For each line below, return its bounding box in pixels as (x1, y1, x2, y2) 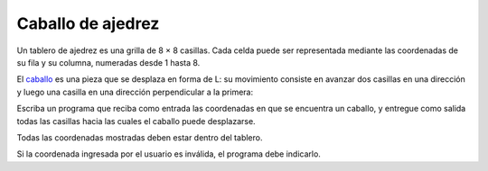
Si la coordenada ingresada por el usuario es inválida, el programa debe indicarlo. (16, 148, 321, 159)
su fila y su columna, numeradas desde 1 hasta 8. (16, 57, 201, 67)
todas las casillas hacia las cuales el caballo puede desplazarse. (16, 115, 257, 126)
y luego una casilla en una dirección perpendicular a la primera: (16, 86, 254, 97)
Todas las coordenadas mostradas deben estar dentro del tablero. (16, 131, 263, 143)
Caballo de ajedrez (16, 13, 160, 33)
